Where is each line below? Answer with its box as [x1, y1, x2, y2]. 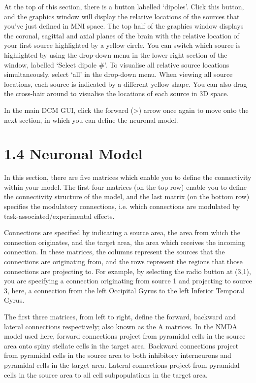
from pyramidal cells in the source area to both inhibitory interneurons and [4, 350, 231, 360]
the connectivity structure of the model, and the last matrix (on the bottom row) [4, 191, 250, 202]
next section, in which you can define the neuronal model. [4, 114, 178, 125]
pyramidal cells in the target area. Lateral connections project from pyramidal [4, 359, 240, 370]
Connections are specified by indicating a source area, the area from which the [4, 227, 240, 238]
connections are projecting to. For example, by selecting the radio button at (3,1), [4, 266, 251, 276]
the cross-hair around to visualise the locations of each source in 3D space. [4, 88, 229, 99]
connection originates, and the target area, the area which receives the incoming [4, 237, 245, 247]
